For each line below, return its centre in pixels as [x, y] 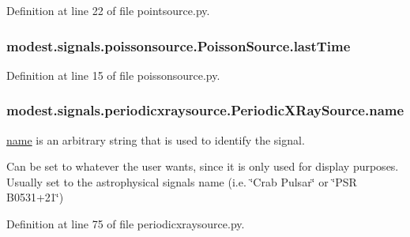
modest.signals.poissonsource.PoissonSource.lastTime [179, 45]
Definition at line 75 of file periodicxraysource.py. [126, 224]
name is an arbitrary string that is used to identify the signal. [156, 139]
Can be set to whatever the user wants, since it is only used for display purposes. [203, 166]
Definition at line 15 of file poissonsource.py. [113, 75]
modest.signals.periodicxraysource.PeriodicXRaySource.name [205, 110]
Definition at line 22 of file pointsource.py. [108, 10]
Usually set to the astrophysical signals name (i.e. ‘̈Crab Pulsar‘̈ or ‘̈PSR [182, 181]
